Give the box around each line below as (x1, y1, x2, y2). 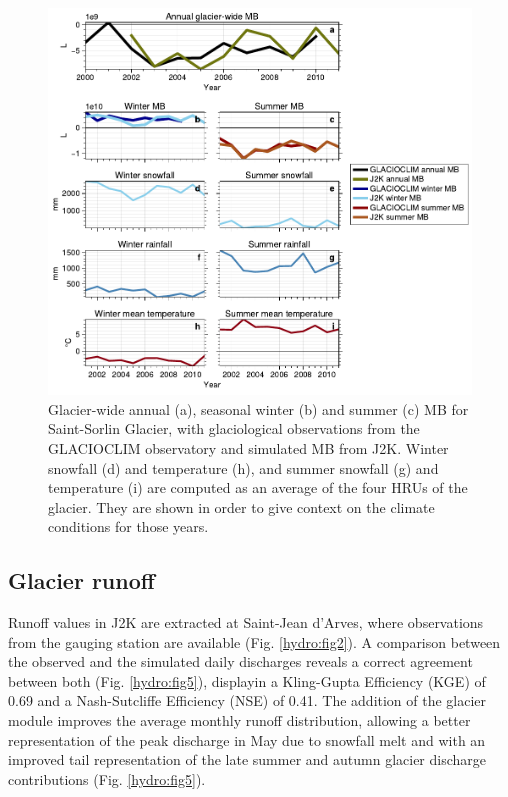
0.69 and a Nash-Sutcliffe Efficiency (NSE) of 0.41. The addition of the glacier (8, 690, 487, 711)
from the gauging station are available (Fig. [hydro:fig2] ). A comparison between (8, 631, 501, 652)
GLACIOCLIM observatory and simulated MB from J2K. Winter (48, 437, 449, 458)
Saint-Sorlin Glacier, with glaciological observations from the (48, 418, 420, 439)
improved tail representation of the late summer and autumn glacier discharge (8, 749, 487, 770)
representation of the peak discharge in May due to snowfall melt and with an (8, 729, 486, 750)
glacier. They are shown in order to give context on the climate (48, 496, 435, 517)
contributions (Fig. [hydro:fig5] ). (8, 768, 206, 789)
